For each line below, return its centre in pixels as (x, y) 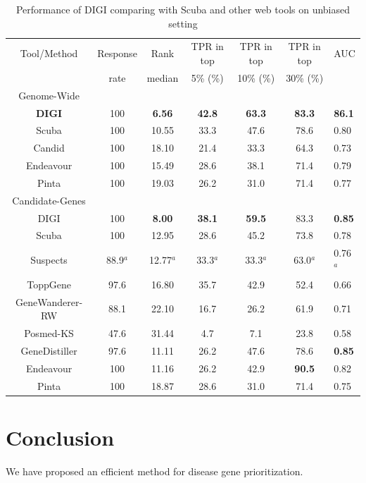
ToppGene (49, 284)
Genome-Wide (49, 95)
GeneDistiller (49, 350)
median (163, 77)
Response (117, 53)
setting (183, 23)
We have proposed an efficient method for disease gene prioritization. (154, 471)
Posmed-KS (49, 333)
